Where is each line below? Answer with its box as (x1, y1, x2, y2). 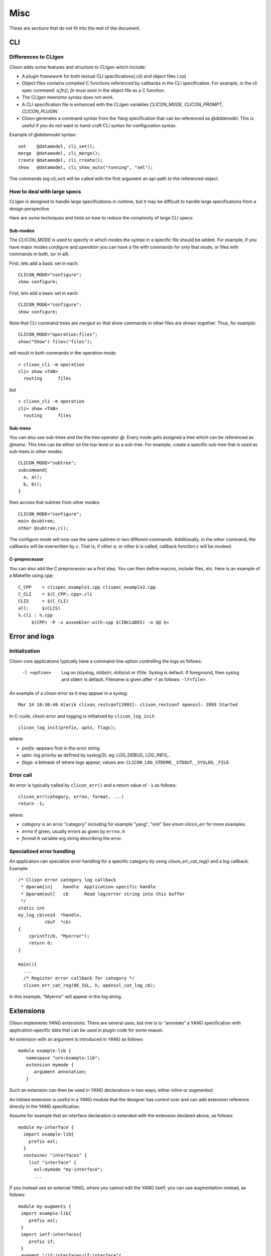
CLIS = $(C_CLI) (18, 598, 69, 604)
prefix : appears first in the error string (22, 745, 100, 751)
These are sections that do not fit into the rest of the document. (9, 25, 141, 31)
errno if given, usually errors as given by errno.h (22, 828, 125, 834)
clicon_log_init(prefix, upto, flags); (18, 725, 116, 730)
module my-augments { (18, 1203, 71, 1209)
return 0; (28, 940, 53, 946)
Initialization (9, 648, 40, 655)
